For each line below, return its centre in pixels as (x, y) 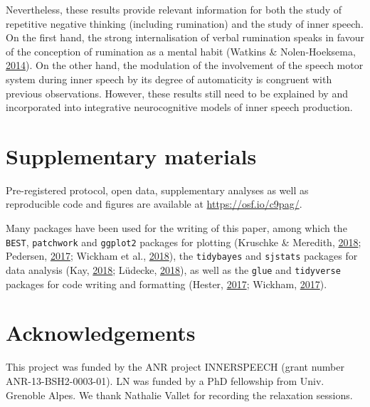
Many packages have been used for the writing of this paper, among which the (176, 228)
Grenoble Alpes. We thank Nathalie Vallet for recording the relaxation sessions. (179, 395)
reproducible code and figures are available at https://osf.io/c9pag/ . (154, 204)
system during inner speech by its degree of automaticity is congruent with (169, 79)
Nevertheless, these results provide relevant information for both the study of (174, 9)
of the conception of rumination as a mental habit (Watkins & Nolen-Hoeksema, (181, 51)
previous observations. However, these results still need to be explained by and (177, 93)
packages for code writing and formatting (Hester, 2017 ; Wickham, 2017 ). (166, 284)
